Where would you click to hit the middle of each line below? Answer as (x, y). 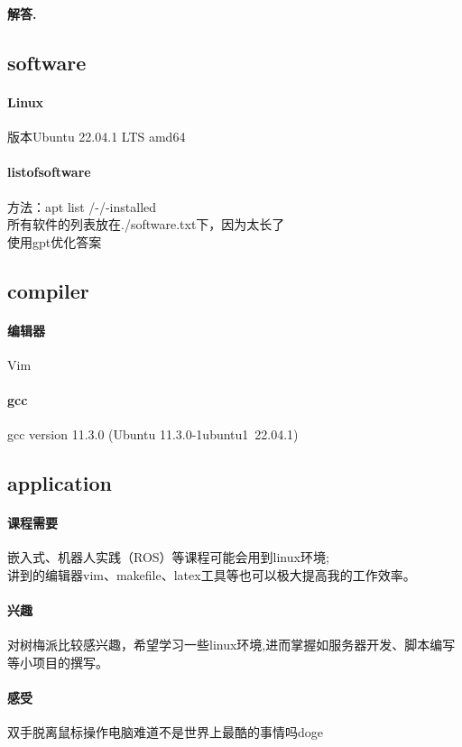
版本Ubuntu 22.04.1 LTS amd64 (97, 137)
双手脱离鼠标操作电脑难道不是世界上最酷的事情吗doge (165, 732)
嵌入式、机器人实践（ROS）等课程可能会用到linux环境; (168, 557)
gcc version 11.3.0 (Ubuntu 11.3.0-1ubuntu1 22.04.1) (153, 434)
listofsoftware (49, 172)
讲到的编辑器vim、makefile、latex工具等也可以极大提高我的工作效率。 (212, 575)
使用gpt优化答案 (55, 241)
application (60, 483)
